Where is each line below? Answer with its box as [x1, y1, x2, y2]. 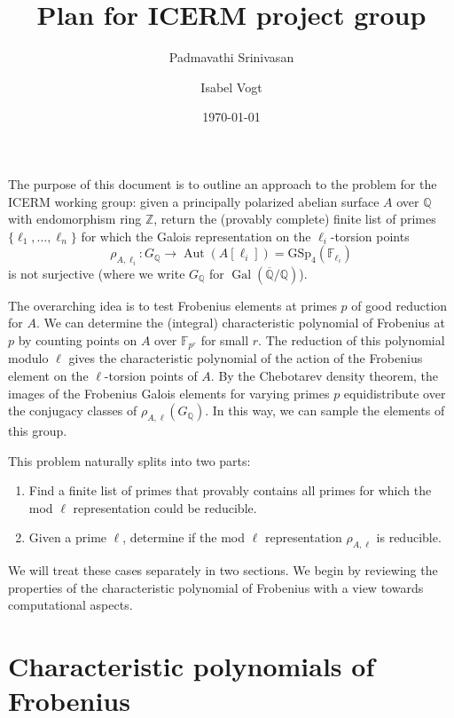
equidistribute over [343, 383, 446, 402]
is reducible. [376, 528, 442, 547]
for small [200, 330, 249, 349]
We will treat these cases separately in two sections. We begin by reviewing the [8, 561, 438, 580]
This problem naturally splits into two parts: [8, 451, 251, 469]
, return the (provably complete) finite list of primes [153, 209, 436, 228]
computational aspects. [8, 596, 133, 614]
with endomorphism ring [8, 209, 142, 228]
